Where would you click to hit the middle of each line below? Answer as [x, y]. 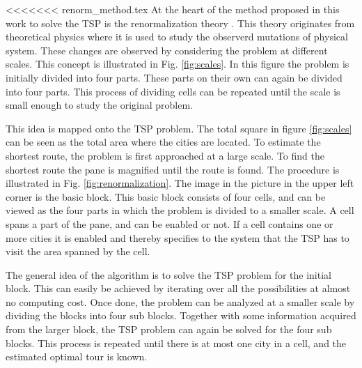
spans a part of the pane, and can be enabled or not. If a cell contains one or [170, 223]
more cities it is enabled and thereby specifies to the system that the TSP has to [178, 237]
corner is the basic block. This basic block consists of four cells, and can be [166, 196]
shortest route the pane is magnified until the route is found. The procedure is [173, 169]
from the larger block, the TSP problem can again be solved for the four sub [169, 329]
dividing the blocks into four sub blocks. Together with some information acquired [181, 315]
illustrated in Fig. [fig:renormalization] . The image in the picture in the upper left [180, 183]
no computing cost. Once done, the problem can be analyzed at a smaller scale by [180, 301]
